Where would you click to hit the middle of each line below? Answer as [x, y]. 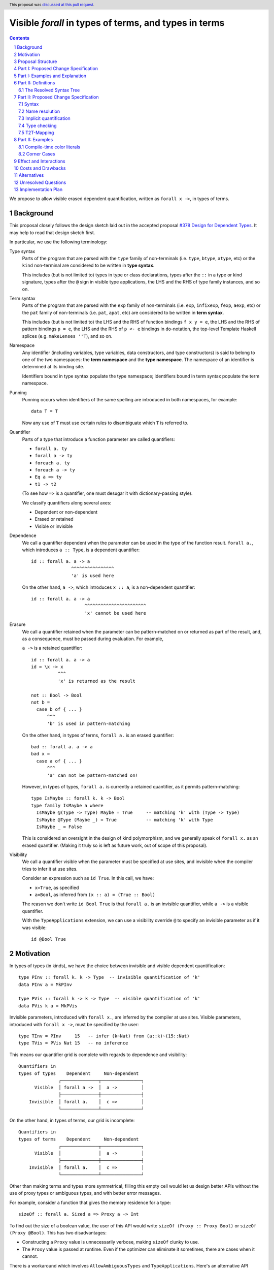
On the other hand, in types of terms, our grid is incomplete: [72, 1120]
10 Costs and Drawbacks [40, 168]
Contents [20, 38]
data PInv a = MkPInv [45, 985]
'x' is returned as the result [96, 681]
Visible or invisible [54, 526]
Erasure [18, 624]
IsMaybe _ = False [59, 827]
